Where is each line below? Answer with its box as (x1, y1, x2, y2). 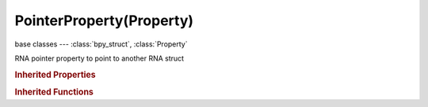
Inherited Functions (14, 87, 94, 98)
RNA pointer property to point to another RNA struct (14, 53, 185, 63)
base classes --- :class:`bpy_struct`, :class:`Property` (14, 39, 188, 49)
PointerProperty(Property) (14, 12, 194, 29)
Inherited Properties (14, 69, 97, 80)
